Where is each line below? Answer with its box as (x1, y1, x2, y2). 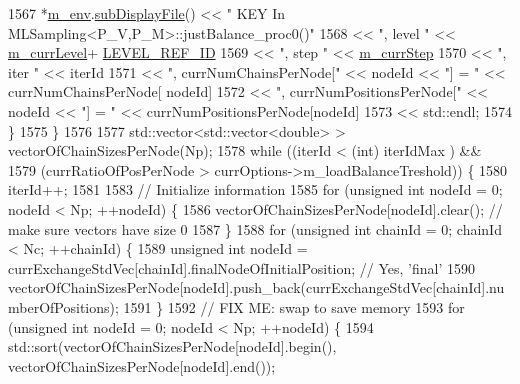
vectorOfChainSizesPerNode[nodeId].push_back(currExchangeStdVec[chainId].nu (8, 277, 505, 298)
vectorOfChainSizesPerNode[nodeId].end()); (8, 355, 276, 376)
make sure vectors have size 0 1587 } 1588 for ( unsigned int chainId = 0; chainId (8, 218, 502, 239)
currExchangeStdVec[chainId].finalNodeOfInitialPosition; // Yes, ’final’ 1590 (8, 257, 476, 278)
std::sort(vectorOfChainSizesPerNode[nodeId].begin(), (8, 336, 337, 357)
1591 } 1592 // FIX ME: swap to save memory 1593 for (123, 296, 465, 317)
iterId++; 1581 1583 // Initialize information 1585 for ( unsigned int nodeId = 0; (8, 179, 503, 200)
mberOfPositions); (8, 296, 119, 317)
